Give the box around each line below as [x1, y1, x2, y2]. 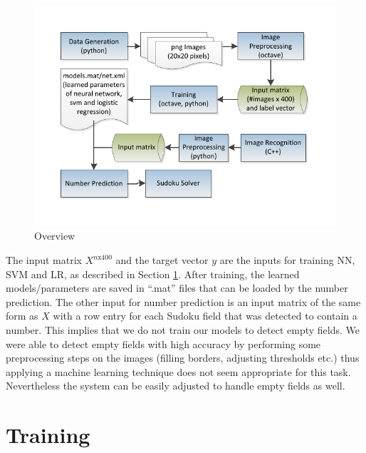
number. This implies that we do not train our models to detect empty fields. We [6, 322, 360, 337]
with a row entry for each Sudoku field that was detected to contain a [53, 308, 357, 323]
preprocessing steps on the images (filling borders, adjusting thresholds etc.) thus [6, 350, 360, 365]
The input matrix [6, 253, 83, 268]
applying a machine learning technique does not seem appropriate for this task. [6, 364, 351, 379]
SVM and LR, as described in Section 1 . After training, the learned [6, 266, 300, 281]
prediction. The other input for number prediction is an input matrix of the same [6, 294, 361, 309]
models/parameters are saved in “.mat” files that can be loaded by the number [6, 280, 348, 295]
